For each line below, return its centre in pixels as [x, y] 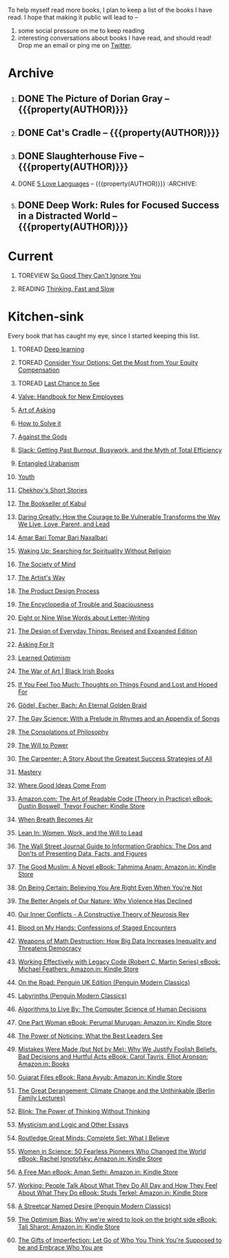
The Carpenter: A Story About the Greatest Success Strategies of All [115, 759]
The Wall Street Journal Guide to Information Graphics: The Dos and [115, 846]
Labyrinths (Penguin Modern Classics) [72, 996]
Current [31, 256]
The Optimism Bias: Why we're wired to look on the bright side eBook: [117, 1219]
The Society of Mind [47, 564]
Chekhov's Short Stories [52, 490]
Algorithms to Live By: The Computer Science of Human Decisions [112, 1009]
